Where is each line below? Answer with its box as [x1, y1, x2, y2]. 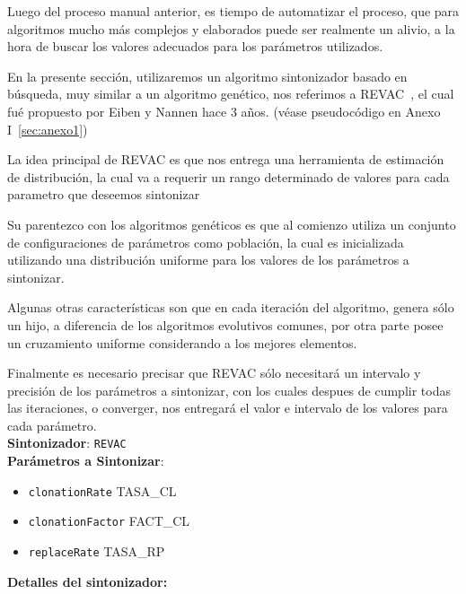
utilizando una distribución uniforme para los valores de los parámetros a [7, 250, 409, 269]
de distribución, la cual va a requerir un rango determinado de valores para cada [7, 167, 450, 186]
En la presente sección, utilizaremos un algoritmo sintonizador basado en [7, 66, 408, 85]
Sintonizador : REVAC [7, 433, 127, 452]
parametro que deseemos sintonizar [7, 185, 200, 204]
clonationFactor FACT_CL [28, 511, 190, 530]
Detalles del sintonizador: [7, 572, 168, 590]
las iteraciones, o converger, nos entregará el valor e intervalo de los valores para [7, 398, 448, 417]
